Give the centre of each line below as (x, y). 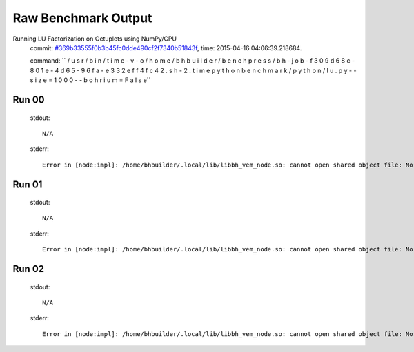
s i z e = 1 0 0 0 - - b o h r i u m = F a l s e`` (90, 80)
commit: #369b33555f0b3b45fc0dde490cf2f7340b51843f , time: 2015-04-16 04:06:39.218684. (166, 48)
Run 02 (29, 269)
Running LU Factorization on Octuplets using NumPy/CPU (95, 39)
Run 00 (29, 100)
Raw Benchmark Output (82, 18)
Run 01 (28, 184)
